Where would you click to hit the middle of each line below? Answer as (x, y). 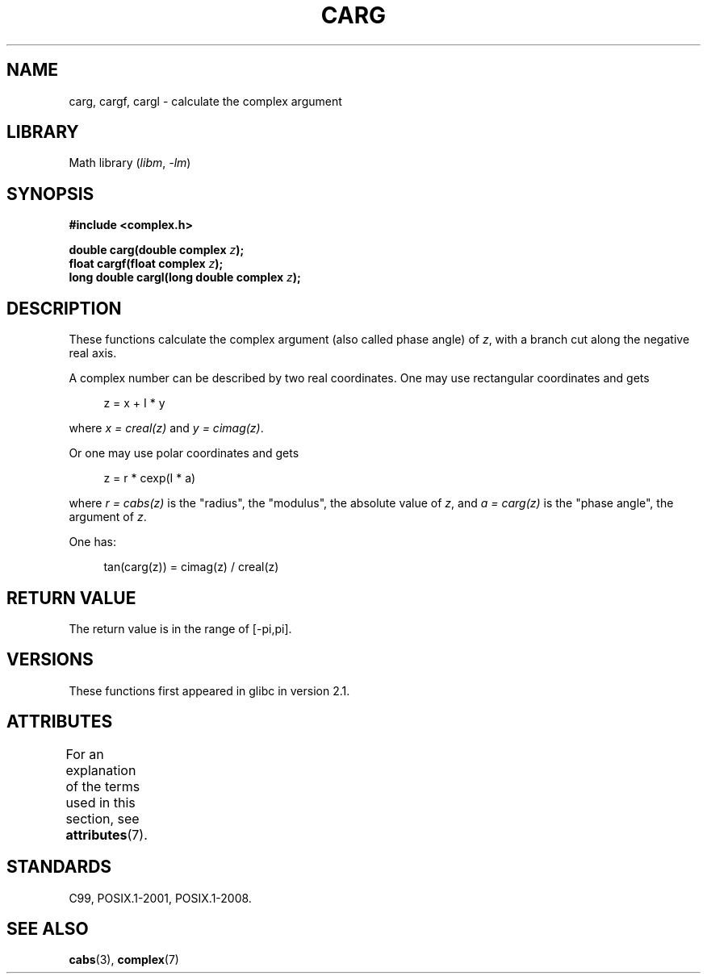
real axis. (93, 353)
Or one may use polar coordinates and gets (184, 453)
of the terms (103, 786)
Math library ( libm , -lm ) (130, 163)
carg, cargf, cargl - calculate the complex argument (205, 101)
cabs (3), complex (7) (124, 960)
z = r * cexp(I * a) (150, 478)
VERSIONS (50, 660)
